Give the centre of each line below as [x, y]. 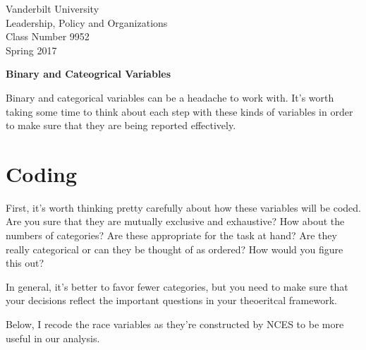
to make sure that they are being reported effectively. [121, 125]
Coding [42, 173]
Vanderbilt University [53, 8]
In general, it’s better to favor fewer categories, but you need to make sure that [177, 286]
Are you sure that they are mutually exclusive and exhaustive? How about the [175, 221]
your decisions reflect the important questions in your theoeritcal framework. [171, 300]
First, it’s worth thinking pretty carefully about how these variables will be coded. [183, 207]
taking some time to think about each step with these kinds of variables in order [179, 111]
